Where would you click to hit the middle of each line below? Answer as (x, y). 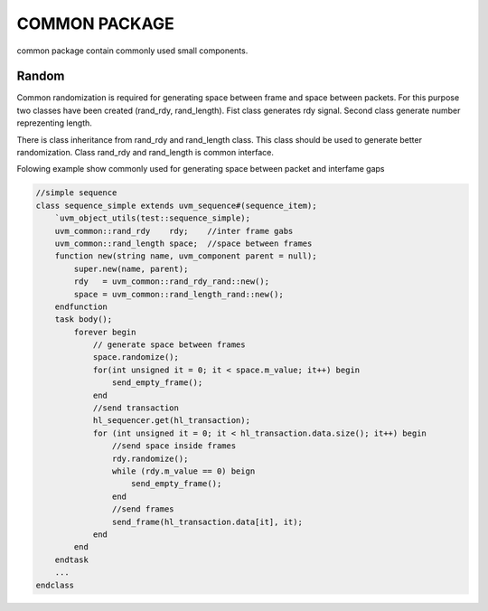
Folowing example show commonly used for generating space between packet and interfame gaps (201, 169)
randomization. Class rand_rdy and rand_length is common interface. (145, 153)
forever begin (105, 332)
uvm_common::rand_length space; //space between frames (183, 243)
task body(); (84, 320)
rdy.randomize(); (150, 458)
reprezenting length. (54, 123)
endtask (72, 559)
